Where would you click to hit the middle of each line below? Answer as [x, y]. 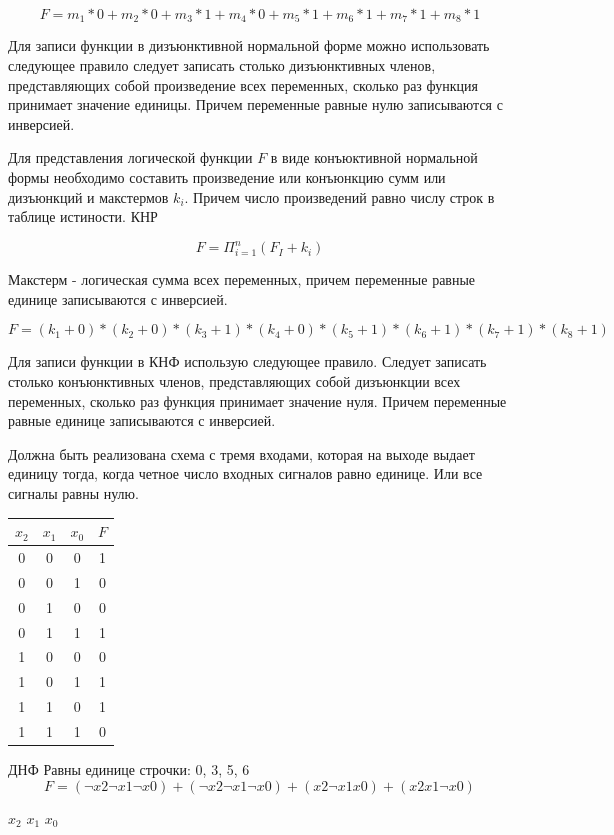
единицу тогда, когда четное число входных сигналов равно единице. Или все [245, 473]
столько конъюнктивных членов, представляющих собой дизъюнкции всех [234, 381]
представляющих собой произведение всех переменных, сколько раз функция [243, 84]
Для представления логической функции [130, 157]
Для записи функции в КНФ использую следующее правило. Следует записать [247, 361]
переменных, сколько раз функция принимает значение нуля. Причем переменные [257, 400]
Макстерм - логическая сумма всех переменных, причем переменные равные [242, 279]
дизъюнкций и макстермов [88, 196]
